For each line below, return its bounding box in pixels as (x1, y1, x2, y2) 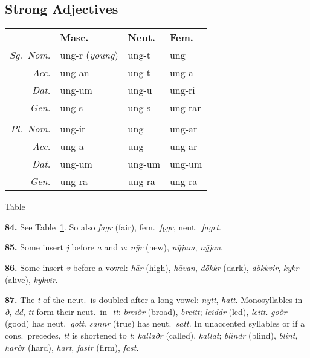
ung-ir (60, 122, 86, 136)
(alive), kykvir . (5, 273, 58, 285)
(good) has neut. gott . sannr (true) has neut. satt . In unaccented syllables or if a (5, 317, 305, 330)
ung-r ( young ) (60, 48, 118, 62)
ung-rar (169, 100, 201, 115)
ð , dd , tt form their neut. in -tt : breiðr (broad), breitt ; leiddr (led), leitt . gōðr (5, 305, 287, 317)
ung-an (60, 65, 89, 80)
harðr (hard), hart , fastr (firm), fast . (5, 340, 139, 353)
